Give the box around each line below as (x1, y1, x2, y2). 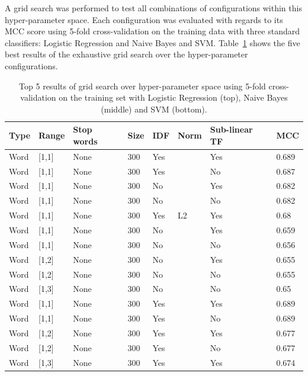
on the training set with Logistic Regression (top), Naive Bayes (59, 91, 288, 104)
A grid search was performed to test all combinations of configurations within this (5, 2, 302, 14)
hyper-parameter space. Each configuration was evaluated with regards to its (5, 13, 283, 25)
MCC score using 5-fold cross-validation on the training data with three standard (5, 25, 300, 37)
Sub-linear (210, 123, 253, 136)
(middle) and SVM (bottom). (101, 102, 207, 115)
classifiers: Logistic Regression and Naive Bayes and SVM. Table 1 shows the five (5, 36, 300, 49)
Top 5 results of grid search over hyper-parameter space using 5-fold (19, 79, 266, 92)
